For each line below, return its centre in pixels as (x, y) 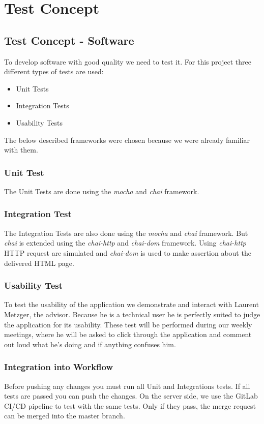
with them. (21, 150)
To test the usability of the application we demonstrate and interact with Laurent (132, 304)
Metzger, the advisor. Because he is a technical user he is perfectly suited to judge (132, 314)
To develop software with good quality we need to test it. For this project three (128, 61)
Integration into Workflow (58, 367)
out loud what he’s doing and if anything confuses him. (90, 344)
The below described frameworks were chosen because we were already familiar (127, 140)
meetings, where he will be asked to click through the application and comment (128, 334)
